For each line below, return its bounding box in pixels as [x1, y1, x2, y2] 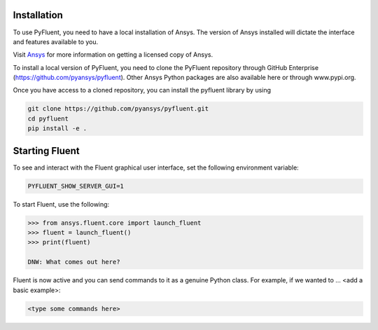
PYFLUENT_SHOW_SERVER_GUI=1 [27, 182, 124, 190]
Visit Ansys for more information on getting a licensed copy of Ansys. [13, 50, 213, 59]
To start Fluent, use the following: [13, 200, 110, 208]
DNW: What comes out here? [27, 258, 120, 266]
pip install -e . [27, 125, 87, 132]
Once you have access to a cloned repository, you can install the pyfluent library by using [13, 86, 272, 95]
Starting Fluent [13, 144, 80, 157]
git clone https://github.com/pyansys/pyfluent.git [27, 105, 209, 113]
